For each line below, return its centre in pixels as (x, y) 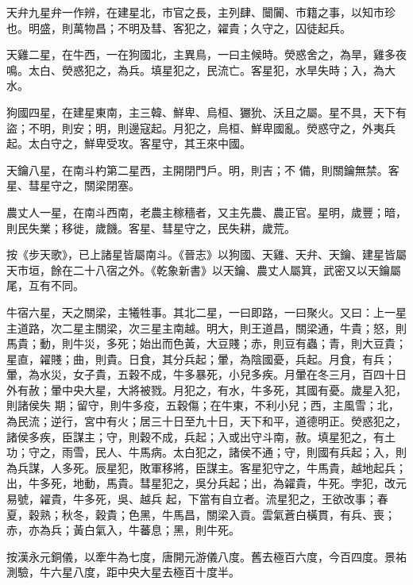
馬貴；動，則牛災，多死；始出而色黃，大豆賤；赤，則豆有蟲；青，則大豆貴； (206, 343)
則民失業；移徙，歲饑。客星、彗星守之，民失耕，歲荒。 (151, 227)
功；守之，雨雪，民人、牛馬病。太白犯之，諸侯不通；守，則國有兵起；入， (201, 452)
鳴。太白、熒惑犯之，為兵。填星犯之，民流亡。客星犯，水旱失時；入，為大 (201, 69)
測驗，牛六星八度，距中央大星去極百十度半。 (123, 572)
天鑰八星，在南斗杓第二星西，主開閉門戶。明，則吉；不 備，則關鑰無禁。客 (203, 169)
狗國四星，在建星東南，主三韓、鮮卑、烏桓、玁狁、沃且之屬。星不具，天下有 (206, 112)
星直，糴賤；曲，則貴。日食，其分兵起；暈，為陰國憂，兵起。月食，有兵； (201, 358)
